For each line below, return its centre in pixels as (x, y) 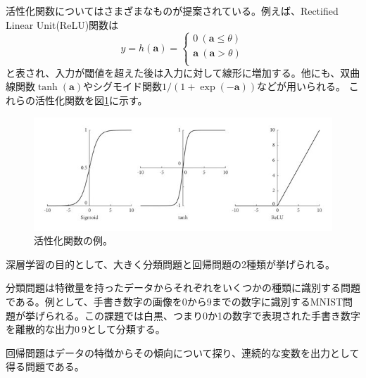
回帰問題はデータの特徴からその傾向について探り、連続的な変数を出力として (183, 352)
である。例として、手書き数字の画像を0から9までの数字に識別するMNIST (175, 302)
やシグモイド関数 (123, 86)
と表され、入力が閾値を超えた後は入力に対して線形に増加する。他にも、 (173, 72)
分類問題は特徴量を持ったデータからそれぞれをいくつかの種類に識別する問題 (183, 288)
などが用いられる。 (302, 86)
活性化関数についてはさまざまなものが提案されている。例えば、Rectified (172, 11)
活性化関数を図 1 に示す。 (91, 100)
